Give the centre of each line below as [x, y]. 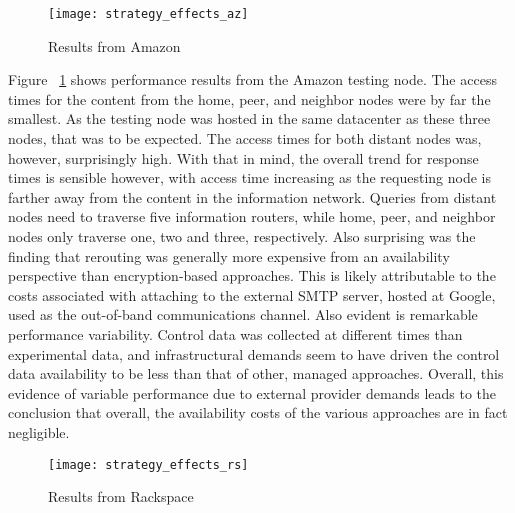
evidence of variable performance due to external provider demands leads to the [252, 392]
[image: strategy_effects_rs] [148, 464]
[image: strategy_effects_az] [148, 14]
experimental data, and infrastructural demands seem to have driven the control [254, 353]
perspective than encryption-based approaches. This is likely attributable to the [252, 275]
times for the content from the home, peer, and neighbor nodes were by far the [249, 98]
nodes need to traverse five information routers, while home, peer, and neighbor [252, 216]
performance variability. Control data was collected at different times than [235, 333]
